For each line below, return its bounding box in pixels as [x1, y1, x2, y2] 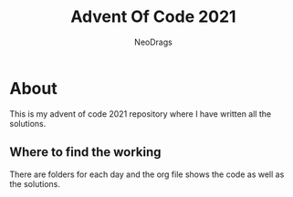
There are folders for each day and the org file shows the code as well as [9, 169, 285, 180]
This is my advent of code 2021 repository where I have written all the [9, 108, 272, 119]
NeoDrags [133, 36, 173, 47]
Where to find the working [9, 144, 162, 161]
